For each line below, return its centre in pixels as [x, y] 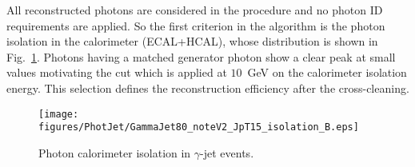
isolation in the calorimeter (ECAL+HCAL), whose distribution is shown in [192, 41]
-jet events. [227, 152]
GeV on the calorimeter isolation [327, 72]
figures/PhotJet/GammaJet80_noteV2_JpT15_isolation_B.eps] [199, 127]
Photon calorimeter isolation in [115, 152]
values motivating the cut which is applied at [117, 72]
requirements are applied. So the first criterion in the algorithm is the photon [196, 25]
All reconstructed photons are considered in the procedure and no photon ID [195, 10]
